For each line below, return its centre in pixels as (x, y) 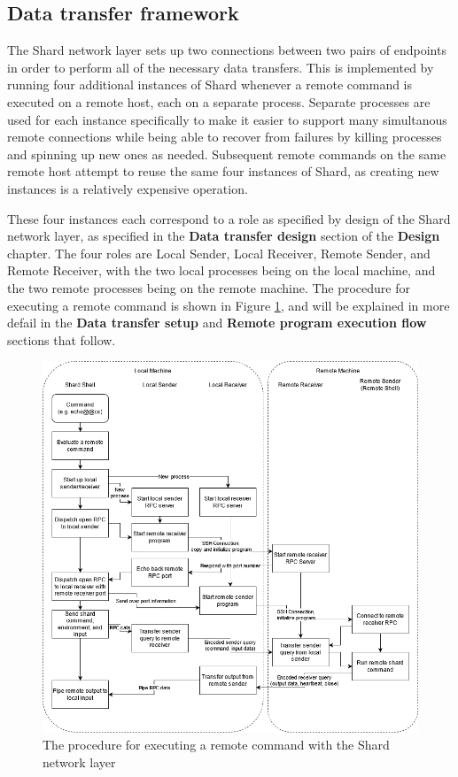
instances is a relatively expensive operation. (128, 188)
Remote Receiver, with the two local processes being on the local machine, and (221, 270)
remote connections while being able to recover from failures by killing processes (225, 137)
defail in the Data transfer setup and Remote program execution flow (217, 323)
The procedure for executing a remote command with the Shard (216, 745)
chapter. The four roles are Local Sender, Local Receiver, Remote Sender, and (219, 253)
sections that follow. (62, 339)
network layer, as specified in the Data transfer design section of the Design (224, 236)
